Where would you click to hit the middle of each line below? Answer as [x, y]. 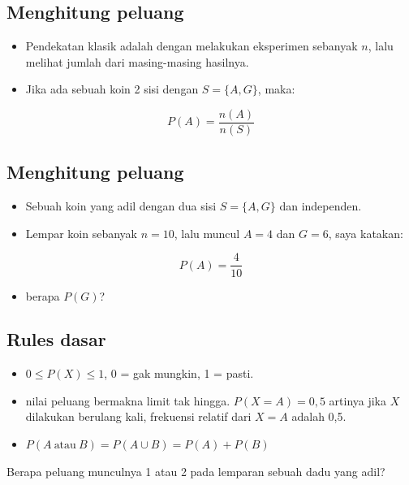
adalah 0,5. [319, 416]
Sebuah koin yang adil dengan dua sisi [121, 206]
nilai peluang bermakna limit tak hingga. [128, 400]
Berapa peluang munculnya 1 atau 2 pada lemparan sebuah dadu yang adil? [196, 471]
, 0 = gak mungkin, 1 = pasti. [179, 373]
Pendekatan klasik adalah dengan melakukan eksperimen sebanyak [192, 46]
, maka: [276, 89]
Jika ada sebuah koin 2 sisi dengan [112, 89]
